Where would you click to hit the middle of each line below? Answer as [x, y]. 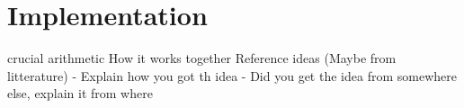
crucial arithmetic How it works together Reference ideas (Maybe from [202, 58]
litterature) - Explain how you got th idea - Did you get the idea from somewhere [232, 75]
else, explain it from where [80, 93]
